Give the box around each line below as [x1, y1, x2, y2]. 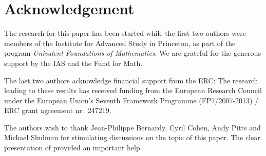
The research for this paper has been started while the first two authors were [4, 28, 246, 38]
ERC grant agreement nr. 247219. [4, 105, 111, 116]
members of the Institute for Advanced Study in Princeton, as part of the [4, 37, 236, 48]
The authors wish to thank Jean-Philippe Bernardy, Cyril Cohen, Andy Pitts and [4, 122, 261, 132]
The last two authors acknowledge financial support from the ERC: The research [4, 75, 258, 85]
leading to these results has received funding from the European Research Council [4, 85, 262, 96]
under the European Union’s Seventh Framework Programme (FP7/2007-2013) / [4, 95, 259, 105]
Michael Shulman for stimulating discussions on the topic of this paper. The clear [4, 132, 260, 143]
